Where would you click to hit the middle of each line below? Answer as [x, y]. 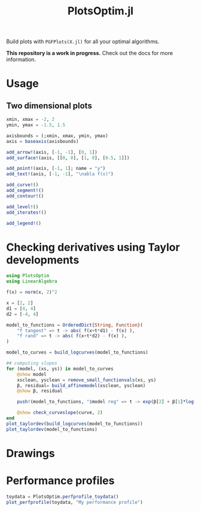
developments [43, 260]
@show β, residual [40, 391]
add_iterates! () [26, 212]
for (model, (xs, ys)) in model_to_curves [60, 369]
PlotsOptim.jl [100, 11]
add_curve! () [22, 185]
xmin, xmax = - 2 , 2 [31, 120]
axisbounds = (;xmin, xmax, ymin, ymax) [57, 136]
